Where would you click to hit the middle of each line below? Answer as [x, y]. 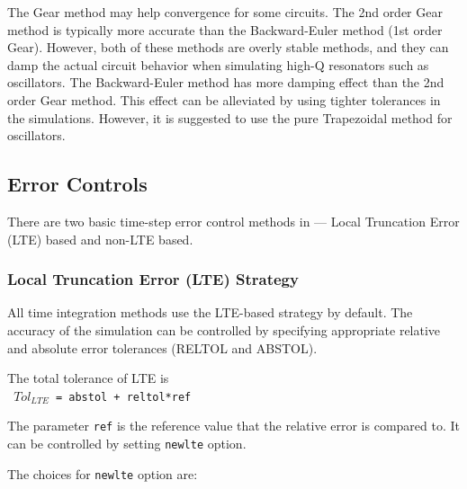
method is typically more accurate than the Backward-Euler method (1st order [225, 29]
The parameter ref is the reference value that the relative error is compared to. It [233, 426]
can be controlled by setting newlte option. [127, 444]
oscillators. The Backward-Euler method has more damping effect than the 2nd [226, 82]
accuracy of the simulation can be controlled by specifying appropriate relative [224, 329]
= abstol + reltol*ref [123, 397]
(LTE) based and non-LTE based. [100, 239]
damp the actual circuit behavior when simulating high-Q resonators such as [218, 64]
